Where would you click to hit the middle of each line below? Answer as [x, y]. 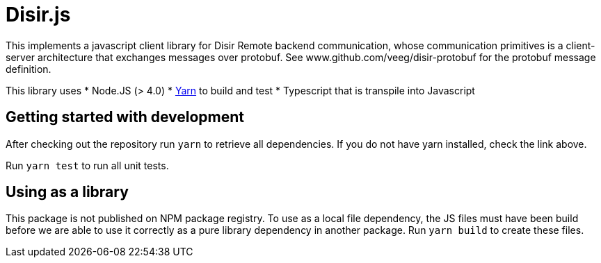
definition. [29, 69]
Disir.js [38, 15]
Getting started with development [125, 117]
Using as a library [67, 192]
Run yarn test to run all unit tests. [87, 165]
